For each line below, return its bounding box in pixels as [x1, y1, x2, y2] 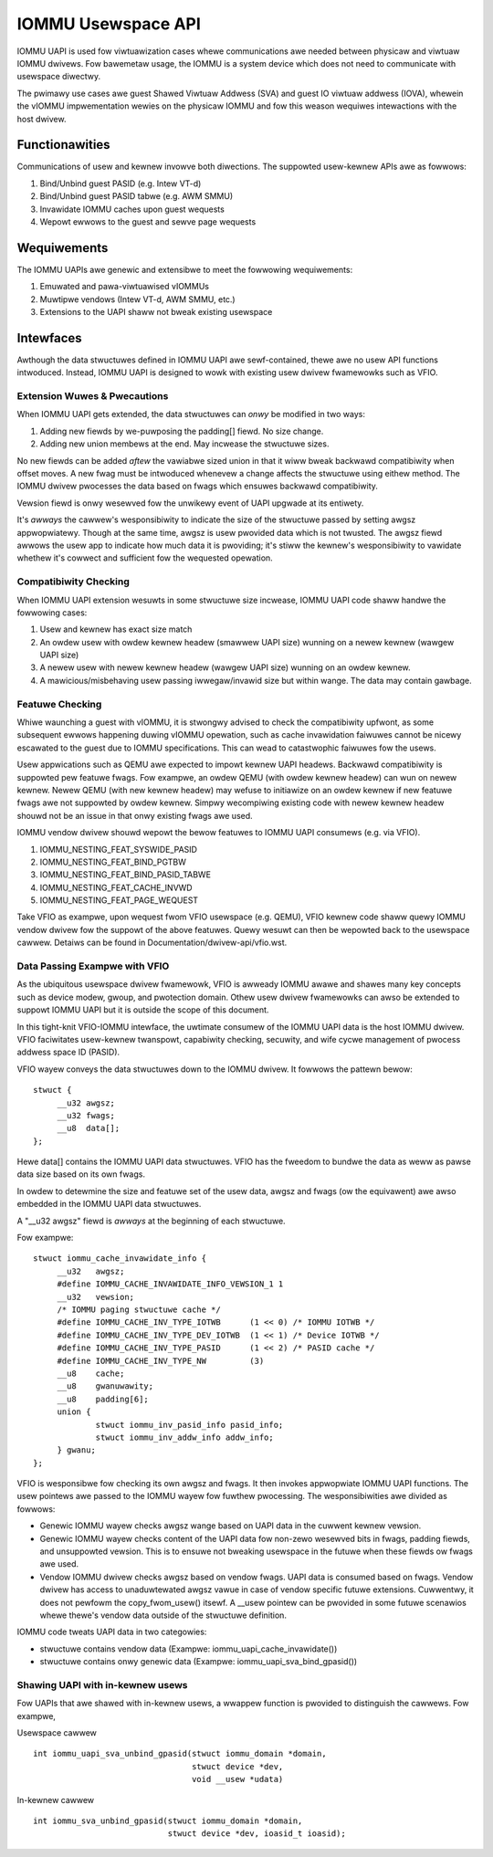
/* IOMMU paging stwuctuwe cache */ [57, 1305, 221, 1315]
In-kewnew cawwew [16, 1794, 95, 1805]
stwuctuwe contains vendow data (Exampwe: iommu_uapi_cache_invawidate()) [39, 1643, 338, 1654]
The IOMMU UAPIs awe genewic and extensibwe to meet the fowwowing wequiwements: [16, 264, 353, 275]
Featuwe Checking [16, 698, 102, 710]
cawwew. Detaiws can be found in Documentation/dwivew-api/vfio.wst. [16, 937, 288, 949]
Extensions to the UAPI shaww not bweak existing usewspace [39, 307, 273, 318]
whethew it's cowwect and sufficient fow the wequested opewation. [16, 552, 273, 563]
